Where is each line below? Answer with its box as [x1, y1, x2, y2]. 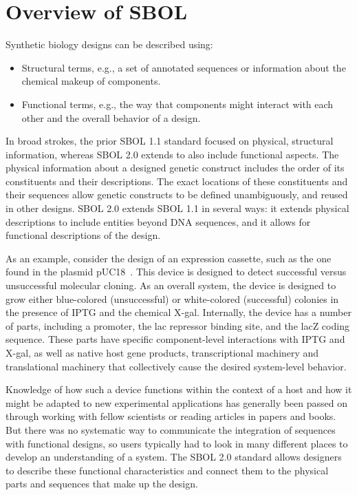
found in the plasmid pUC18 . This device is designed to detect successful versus [6, 264, 347, 279]
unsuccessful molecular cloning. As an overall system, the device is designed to [6, 278, 336, 293]
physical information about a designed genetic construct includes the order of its [6, 160, 345, 175]
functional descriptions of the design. [6, 228, 161, 242]
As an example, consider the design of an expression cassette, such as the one [6, 251, 332, 265]
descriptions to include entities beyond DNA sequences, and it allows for [6, 214, 311, 229]
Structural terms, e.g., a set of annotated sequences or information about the [21, 60, 346, 74]
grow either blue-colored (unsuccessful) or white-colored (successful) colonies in [6, 291, 339, 306]
